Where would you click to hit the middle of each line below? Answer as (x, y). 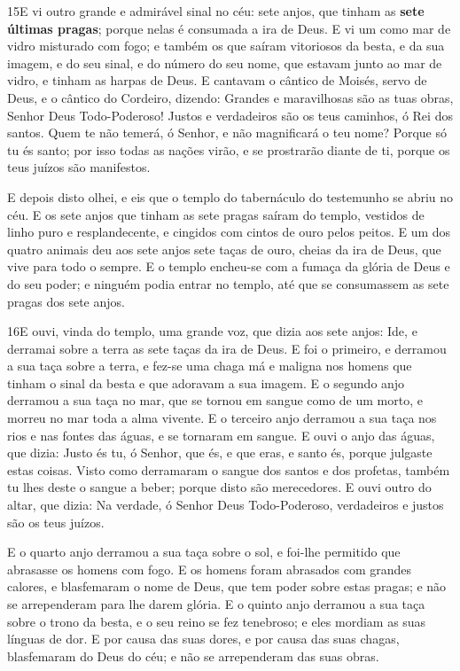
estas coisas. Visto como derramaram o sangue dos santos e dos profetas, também (229, 469)
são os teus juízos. (56, 522)
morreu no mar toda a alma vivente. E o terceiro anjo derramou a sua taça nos (222, 418)
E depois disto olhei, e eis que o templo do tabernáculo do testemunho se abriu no (230, 196)
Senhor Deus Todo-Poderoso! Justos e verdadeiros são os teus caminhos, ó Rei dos (230, 115)
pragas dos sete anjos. (66, 301)
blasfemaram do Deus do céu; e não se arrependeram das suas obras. (193, 655)
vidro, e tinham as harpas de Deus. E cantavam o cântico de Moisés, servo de (217, 80)
